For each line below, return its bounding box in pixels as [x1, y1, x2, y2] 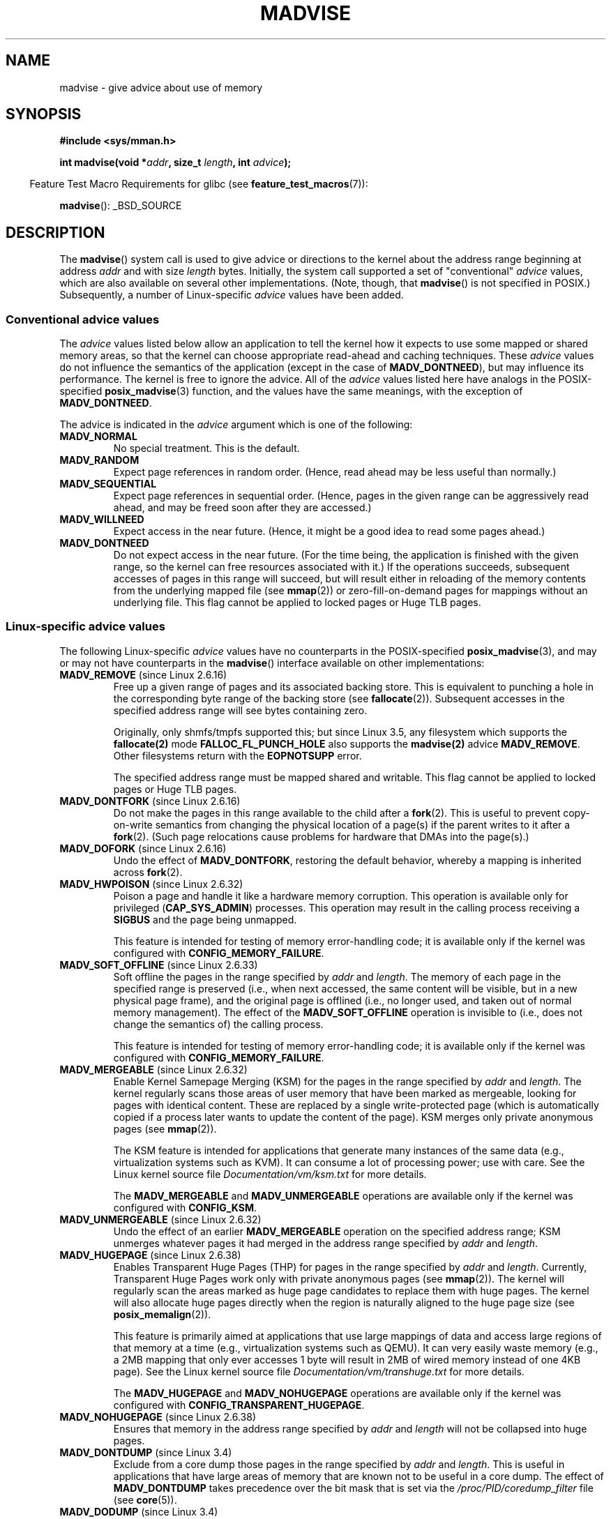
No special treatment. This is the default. [113, 442, 300, 455]
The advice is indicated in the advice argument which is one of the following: [59, 418, 413, 431]
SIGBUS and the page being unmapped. [113, 913, 297, 925]
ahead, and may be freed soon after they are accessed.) [113, 501, 372, 514]
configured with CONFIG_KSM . [113, 1201, 257, 1214]
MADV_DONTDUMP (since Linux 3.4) [59, 1446, 232, 1458]
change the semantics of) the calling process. [113, 1018, 324, 1030]
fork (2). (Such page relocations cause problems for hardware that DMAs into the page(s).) [113, 830, 529, 842]
